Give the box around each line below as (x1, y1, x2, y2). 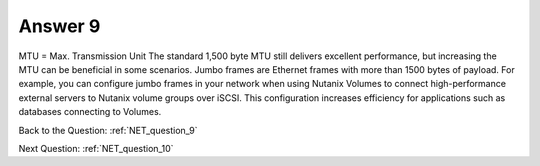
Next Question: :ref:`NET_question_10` (18, 142, 174, 154)
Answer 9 (18, 15, 101, 37)
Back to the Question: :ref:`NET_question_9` (18, 124, 199, 136)
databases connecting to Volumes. (18, 106, 162, 118)
